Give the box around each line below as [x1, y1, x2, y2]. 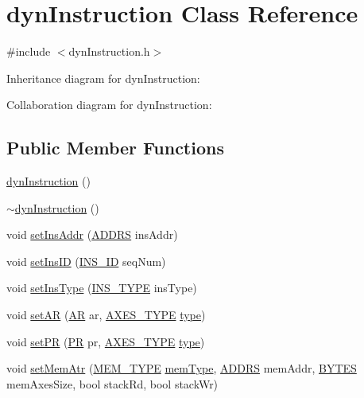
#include [6, 43, 51, 60]
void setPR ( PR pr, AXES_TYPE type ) [6, 333, 205, 349]
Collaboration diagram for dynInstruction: [6, 96, 212, 113]
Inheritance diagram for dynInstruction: [6, 69, 200, 86]
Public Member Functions [6, 135, 224, 160]
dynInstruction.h [68, 43, 150, 60]
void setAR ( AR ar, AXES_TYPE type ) [6, 306, 206, 323]
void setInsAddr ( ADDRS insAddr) [6, 226, 178, 243]
